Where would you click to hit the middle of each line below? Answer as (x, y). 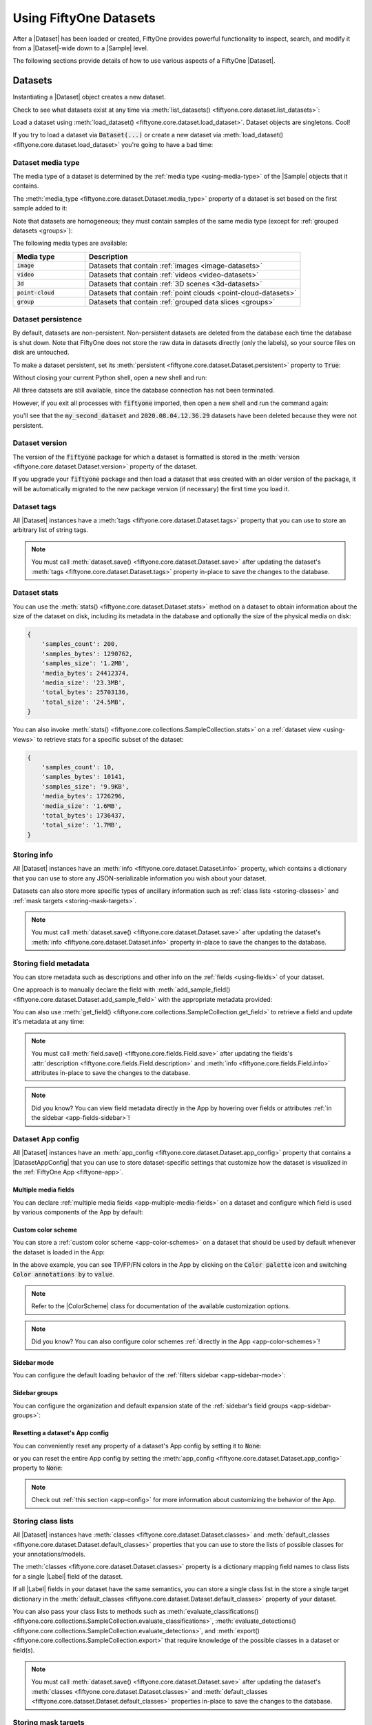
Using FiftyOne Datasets (84, 18)
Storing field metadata (51, 963)
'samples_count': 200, (80, 644)
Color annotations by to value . (64, 1274)
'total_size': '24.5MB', (84, 702)
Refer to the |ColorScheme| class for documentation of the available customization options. (161, 1306)
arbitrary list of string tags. (51, 530)
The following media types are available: (70, 243)
